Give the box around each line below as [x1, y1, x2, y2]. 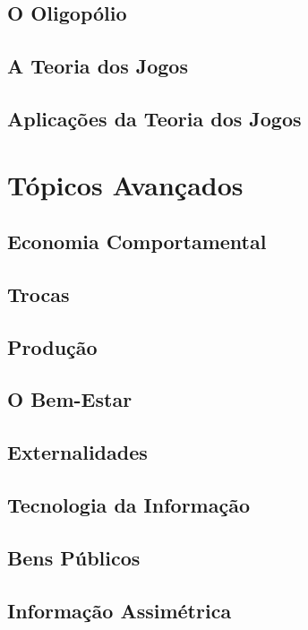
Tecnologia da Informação [7, 491, 250, 519]
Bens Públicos [7, 543, 141, 571]
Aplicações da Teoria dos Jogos [7, 104, 302, 132]
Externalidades [7, 438, 148, 466]
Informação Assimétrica [7, 596, 232, 624]
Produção [7, 332, 98, 360]
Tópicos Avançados [7, 166, 244, 203]
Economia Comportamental [7, 228, 267, 255]
